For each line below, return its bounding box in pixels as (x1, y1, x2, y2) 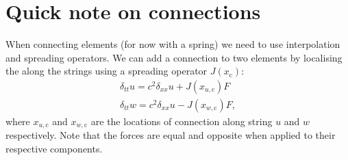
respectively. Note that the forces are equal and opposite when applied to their (5, 128, 336, 142)
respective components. (5, 142, 103, 156)
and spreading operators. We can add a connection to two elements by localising (5, 50, 343, 64)
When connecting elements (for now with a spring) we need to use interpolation (5, 37, 340, 51)
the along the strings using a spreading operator (5, 64, 208, 78)
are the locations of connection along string (90, 114, 273, 128)
